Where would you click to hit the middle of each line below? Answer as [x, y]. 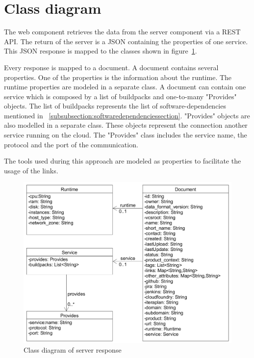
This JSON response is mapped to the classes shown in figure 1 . [101, 51]
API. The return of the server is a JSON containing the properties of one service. [126, 41]
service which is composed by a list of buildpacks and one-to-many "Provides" [120, 96]
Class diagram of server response [73, 349]
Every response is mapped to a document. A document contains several [111, 67]
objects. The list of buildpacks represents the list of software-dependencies [115, 106]
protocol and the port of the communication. [71, 144]
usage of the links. [31, 170]
